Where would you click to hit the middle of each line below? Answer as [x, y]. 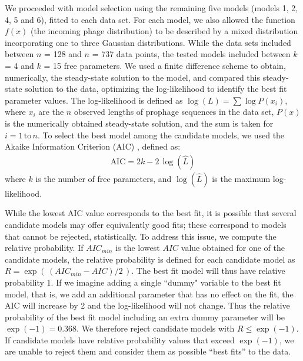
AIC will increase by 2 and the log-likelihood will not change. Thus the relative [147, 305]
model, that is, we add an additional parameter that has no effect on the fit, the [149, 294]
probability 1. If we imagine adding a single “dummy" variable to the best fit [143, 282]
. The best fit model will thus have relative [208, 271]
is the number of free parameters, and [104, 178]
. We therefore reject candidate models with [156, 328]
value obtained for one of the [233, 248]
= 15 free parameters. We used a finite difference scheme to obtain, [165, 65]
